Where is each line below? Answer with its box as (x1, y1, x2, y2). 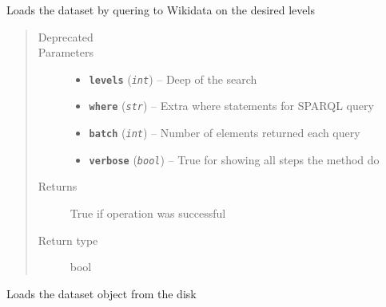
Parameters (38, 44, 94, 61)
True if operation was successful (70, 205, 226, 221)
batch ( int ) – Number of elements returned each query (89, 124, 360, 141)
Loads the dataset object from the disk (6, 285, 197, 301)
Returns (38, 178, 78, 195)
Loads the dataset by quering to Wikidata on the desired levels (6, 2, 315, 18)
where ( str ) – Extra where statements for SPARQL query (89, 97, 374, 114)
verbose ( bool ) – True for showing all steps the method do (89, 151, 380, 167)
